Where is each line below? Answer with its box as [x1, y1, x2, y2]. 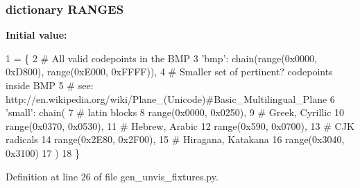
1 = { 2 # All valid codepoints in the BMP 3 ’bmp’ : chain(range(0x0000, [6, 50, 317, 65]
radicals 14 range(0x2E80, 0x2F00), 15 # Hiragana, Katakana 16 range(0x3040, [6, 132, 345, 147]
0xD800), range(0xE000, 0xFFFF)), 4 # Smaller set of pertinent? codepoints [6, 64, 333, 79]
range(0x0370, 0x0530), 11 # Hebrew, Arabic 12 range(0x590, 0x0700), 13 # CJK [6, 118, 354, 133]
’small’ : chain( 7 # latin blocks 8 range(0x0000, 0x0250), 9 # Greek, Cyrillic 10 [6, 105, 345, 120]
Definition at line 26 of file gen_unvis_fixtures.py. [6, 169, 218, 183]
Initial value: [6, 28, 67, 42]
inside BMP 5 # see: [6, 78, 94, 92]
